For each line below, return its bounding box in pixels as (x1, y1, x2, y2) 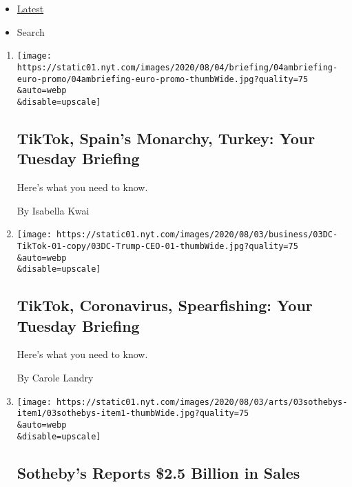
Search (17, 24, 45, 39)
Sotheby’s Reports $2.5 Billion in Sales (17, 461, 300, 483)
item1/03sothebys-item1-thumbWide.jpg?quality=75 (17, 408, 249, 419)
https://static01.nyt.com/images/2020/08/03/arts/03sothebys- (56, 397, 348, 407)
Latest (17, 1, 44, 15)
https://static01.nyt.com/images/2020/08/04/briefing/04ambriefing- (17, 62, 338, 72)
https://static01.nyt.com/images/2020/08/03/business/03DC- (56, 230, 338, 240)
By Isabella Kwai (17, 203, 90, 217)
